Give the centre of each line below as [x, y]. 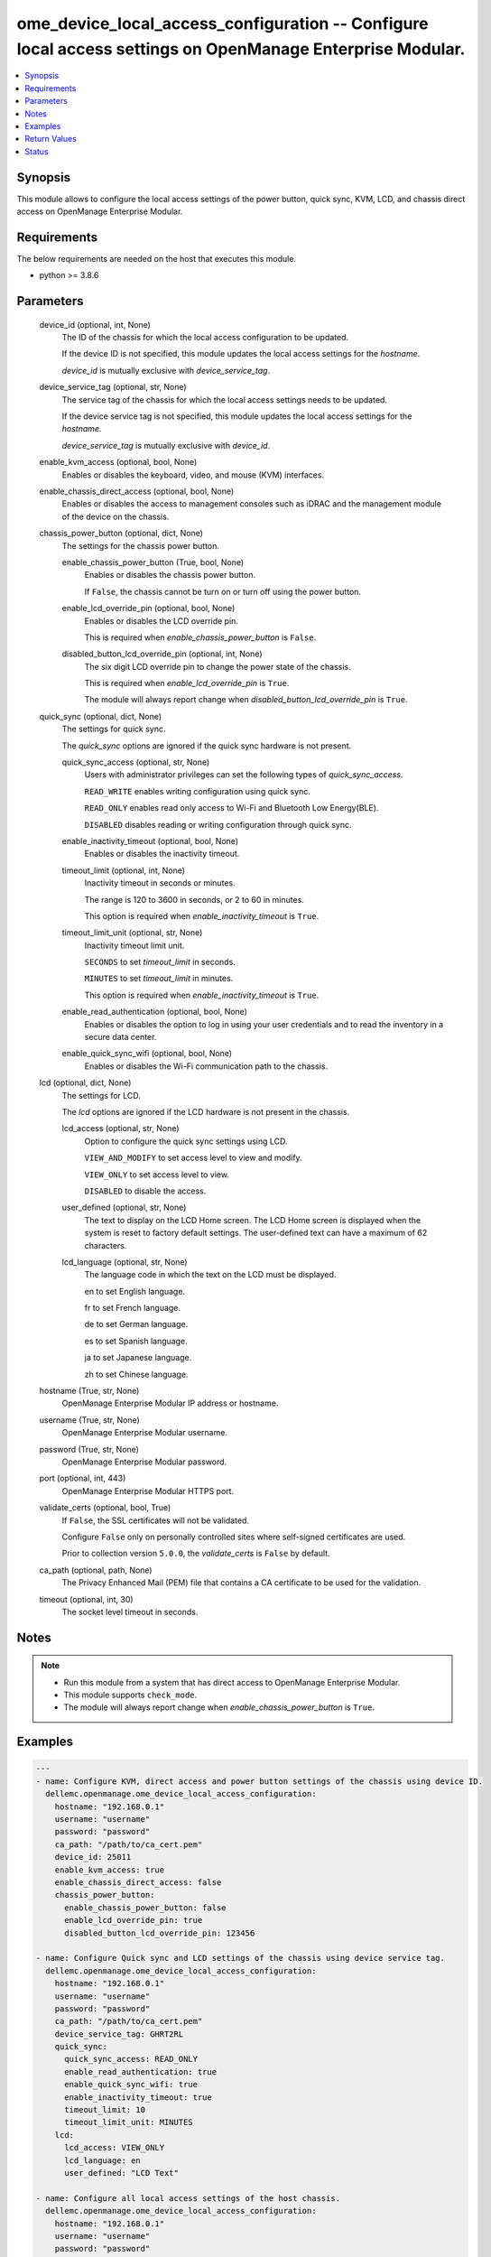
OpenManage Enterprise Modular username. [144, 1433]
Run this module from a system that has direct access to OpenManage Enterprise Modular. [232, 1682]
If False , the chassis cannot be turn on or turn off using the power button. [222, 591]
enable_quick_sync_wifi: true [131, 2085]
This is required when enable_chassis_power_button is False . [200, 637]
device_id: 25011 [93, 1857]
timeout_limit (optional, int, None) [123, 870]
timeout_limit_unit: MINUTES [129, 2122]
